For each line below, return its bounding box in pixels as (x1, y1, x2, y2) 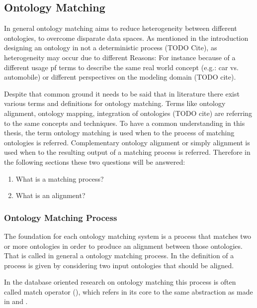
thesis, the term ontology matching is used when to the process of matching (4, 127, 235, 138)
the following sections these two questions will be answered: (4, 156, 185, 167)
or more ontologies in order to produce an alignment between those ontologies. (4, 240, 243, 251)
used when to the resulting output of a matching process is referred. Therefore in (4, 147, 251, 157)
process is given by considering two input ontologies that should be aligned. (4, 260, 234, 270)
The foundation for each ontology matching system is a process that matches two (4, 230, 252, 241)
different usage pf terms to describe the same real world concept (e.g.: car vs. (4, 62, 239, 72)
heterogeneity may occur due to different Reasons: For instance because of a (4, 52, 236, 62)
